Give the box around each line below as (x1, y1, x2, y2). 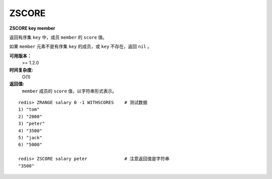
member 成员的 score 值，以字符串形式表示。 (22, 88, 117, 94)
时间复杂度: (9, 67, 33, 73)
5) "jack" (18, 135, 42, 141)
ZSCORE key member (9, 25, 55, 31)
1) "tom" (18, 107, 40, 113)
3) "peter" (18, 121, 45, 127)
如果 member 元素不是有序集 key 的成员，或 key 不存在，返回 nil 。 (9, 43, 152, 50)
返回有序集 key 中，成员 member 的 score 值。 (9, 34, 107, 40)
